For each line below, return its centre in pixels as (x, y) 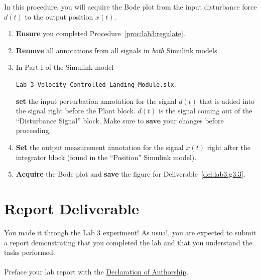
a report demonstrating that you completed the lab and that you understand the (128, 242)
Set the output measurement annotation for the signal (100, 147)
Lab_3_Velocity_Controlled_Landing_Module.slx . (96, 84)
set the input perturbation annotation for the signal (96, 101)
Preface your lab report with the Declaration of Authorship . (96, 272)
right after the (229, 147)
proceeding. (33, 130)
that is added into (227, 101)
